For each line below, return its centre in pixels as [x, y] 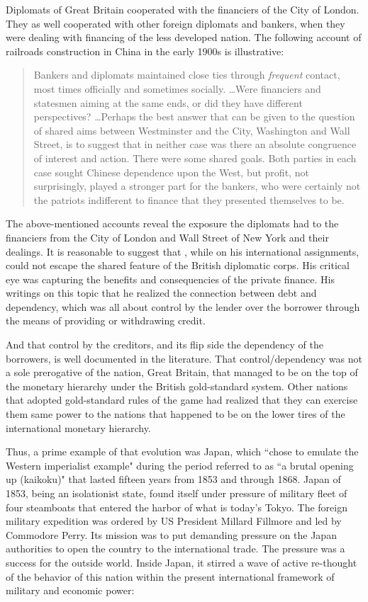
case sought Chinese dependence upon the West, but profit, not [171, 172]
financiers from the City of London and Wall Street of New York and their [167, 237]
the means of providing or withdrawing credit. [106, 320]
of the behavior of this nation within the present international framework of [170, 576]
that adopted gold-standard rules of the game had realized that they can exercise [182, 400]
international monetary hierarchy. [78, 427]
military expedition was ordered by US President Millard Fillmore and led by [174, 521]
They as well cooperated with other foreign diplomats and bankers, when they [175, 23]
